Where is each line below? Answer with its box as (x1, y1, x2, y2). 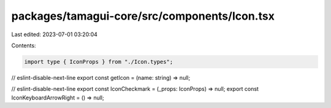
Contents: (11, 42, 36, 49)
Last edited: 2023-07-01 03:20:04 (11, 31, 98, 38)
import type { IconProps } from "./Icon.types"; (24, 58, 173, 65)
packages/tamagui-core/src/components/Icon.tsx (11, 9, 275, 23)
